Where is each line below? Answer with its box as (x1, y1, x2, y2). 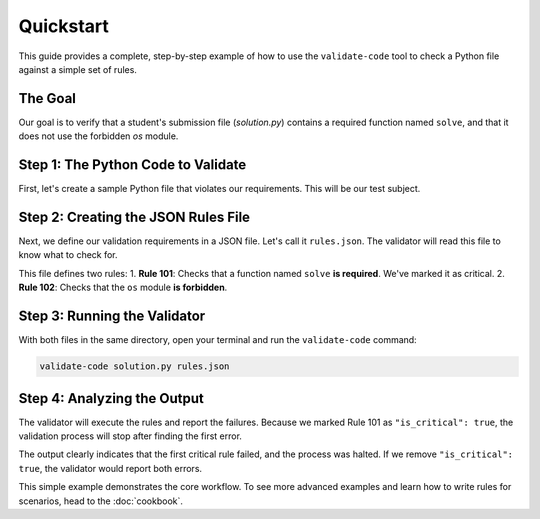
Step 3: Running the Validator (18, 308, 206, 325)
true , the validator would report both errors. (18, 462, 203, 474)
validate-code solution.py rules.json (39, 361, 230, 372)
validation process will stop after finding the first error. (18, 430, 242, 442)
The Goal (18, 90, 77, 107)
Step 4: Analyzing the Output (18, 390, 204, 407)
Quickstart (18, 15, 110, 37)
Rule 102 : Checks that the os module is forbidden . (18, 281, 228, 294)
